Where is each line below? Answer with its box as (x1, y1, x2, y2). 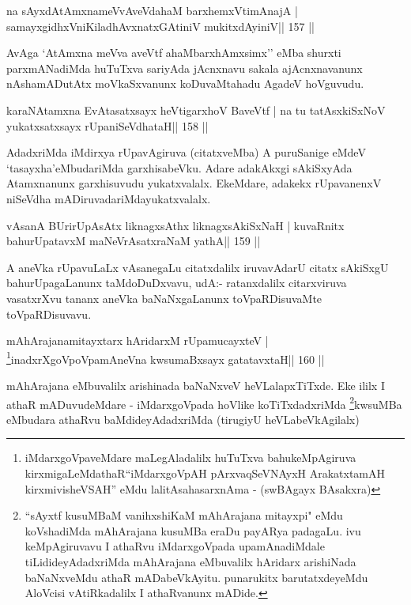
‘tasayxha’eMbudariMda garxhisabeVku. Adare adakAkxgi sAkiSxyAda (6, 159, 353, 176)
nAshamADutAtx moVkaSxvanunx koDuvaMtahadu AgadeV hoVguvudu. (6, 75, 364, 92)
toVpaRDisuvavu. (6, 305, 92, 322)
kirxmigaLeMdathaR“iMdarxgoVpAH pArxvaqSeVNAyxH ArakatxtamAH (25, 464, 386, 481)
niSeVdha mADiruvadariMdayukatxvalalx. (6, 190, 211, 206)
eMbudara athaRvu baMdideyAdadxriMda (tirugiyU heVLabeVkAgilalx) (6, 410, 360, 427)
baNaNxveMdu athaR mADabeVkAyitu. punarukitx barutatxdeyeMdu (25, 569, 368, 585)
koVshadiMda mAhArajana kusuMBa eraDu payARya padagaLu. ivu (25, 522, 361, 539)
